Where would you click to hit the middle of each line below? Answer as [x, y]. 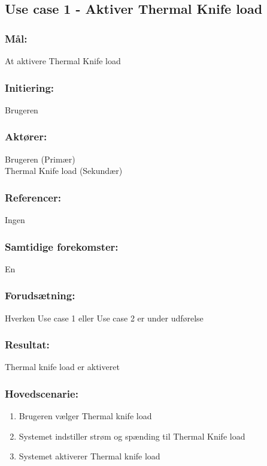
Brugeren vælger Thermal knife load [85, 416]
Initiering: [30, 87]
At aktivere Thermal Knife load [63, 61]
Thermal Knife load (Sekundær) [64, 171]
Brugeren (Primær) [40, 159]
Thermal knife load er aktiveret [62, 367]
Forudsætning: [40, 295]
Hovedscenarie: [42, 393]
